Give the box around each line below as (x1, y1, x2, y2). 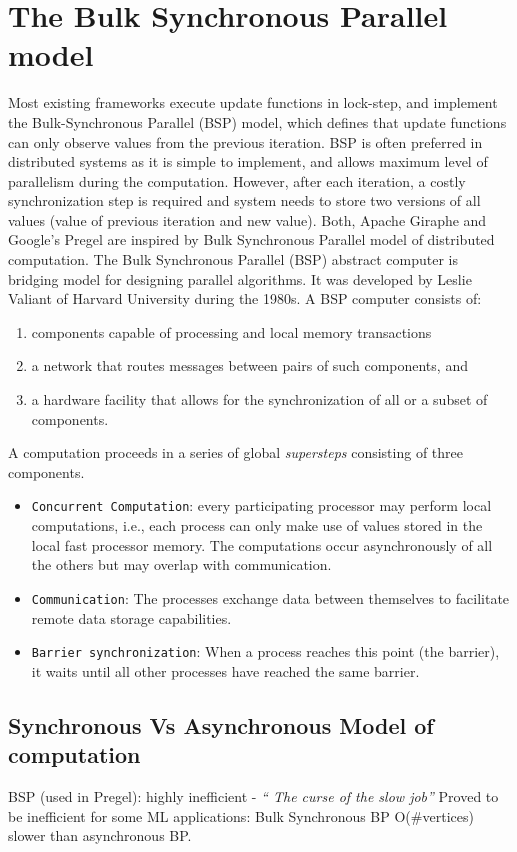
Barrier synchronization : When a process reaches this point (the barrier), (31, 641, 500, 662)
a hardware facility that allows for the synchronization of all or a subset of (31, 389, 488, 410)
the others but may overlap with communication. (31, 554, 332, 575)
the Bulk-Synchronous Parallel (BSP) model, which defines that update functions (8, 111, 507, 132)
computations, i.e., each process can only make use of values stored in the (31, 515, 483, 536)
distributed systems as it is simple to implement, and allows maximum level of (8, 151, 488, 172)
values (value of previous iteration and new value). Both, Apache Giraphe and (8, 209, 487, 230)
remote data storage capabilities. (31, 607, 232, 628)
